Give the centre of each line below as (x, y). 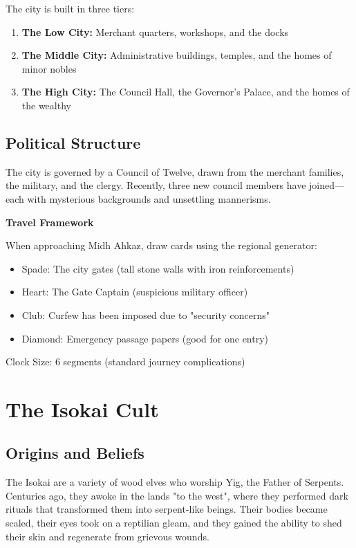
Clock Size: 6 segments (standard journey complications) (125, 362)
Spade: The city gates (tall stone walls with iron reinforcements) (158, 268)
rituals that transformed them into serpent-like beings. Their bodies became (167, 509)
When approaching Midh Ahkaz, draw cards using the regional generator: (161, 245)
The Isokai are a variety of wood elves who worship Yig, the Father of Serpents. (175, 482)
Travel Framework (50, 222)
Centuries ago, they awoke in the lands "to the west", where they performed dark (177, 495)
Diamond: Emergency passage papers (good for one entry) (145, 338)
